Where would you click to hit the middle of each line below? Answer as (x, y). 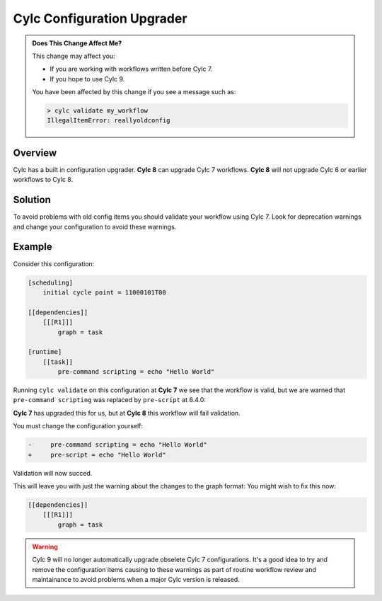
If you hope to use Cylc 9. (87, 79)
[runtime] (45, 352)
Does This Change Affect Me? (77, 43)
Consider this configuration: (54, 264)
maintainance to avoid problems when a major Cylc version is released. (136, 579)
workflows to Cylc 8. (43, 180)
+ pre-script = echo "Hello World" (97, 454)
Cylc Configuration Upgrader (100, 18)
